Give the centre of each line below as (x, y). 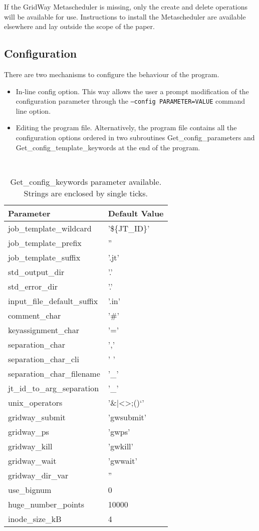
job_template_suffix (44, 257)
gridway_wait (32, 460)
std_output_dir (36, 272)
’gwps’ (119, 431)
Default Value (136, 213)
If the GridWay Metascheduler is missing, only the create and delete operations (126, 7)
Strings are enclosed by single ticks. (86, 193)
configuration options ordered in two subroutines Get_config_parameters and (135, 138)
